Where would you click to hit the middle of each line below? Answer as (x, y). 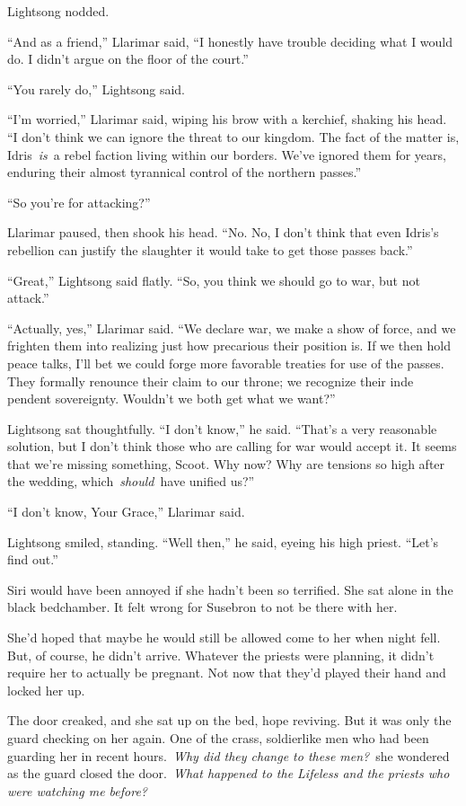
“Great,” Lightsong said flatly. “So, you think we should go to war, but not (214, 280)
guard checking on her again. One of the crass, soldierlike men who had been (218, 738)
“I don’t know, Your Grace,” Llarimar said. (126, 512)
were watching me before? (78, 790)
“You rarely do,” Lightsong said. (97, 89)
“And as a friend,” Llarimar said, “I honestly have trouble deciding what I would (230, 41)
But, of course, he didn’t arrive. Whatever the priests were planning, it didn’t (221, 655)
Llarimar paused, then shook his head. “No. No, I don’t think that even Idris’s (223, 232)
